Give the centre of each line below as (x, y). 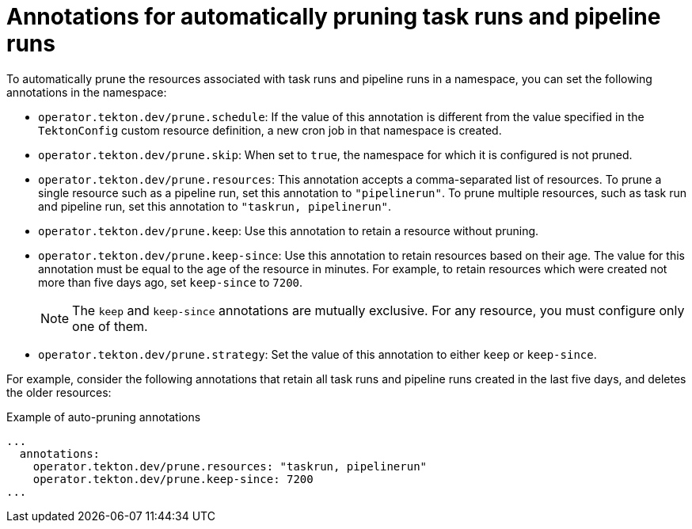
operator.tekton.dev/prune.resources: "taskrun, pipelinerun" (230, 466)
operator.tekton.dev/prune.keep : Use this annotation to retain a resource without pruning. (289, 230)
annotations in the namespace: (87, 92)
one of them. (110, 326)
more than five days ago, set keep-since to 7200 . (171, 282)
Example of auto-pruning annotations (104, 417)
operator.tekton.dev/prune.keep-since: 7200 (173, 479)
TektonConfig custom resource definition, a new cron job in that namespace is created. (270, 130)
